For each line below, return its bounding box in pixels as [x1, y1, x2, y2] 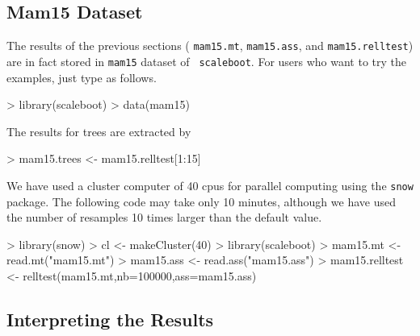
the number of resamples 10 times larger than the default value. [6, 209, 322, 226]
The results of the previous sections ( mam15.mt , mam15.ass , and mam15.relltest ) [6, 37, 414, 54]
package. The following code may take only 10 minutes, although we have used [6, 193, 396, 209]
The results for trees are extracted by [6, 122, 191, 139]
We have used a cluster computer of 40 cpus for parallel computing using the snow [6, 176, 414, 193]
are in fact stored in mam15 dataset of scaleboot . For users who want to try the [6, 52, 407, 69]
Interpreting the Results [6, 306, 214, 331]
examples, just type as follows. [6, 68, 157, 85]
